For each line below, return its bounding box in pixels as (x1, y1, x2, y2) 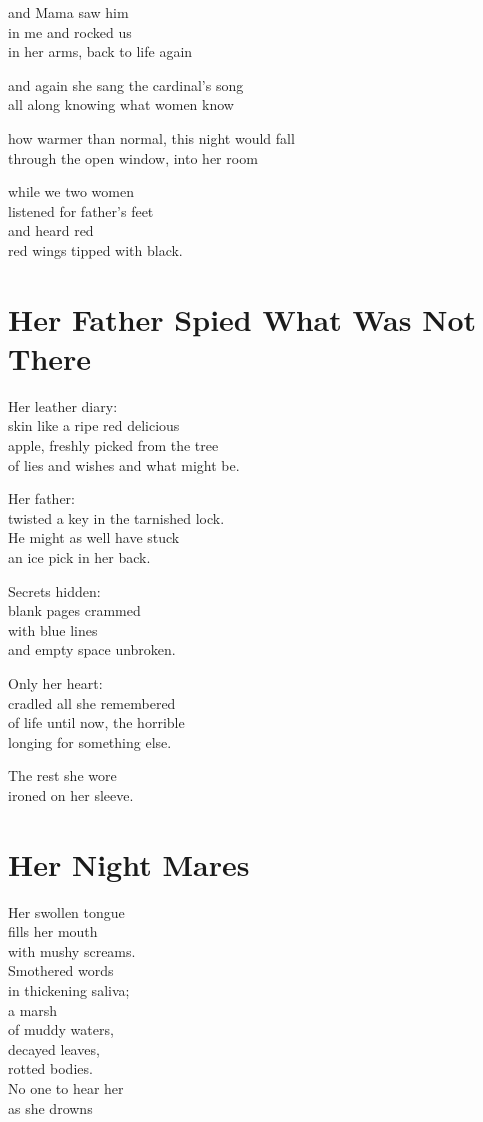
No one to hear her (8, 1078, 124, 1098)
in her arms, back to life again (8, 41, 193, 62)
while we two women (8, 181, 134, 202)
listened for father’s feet (8, 200, 154, 221)
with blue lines (8, 619, 98, 640)
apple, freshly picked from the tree (8, 435, 219, 456)
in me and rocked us (8, 21, 132, 42)
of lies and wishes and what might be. (8, 454, 240, 475)
